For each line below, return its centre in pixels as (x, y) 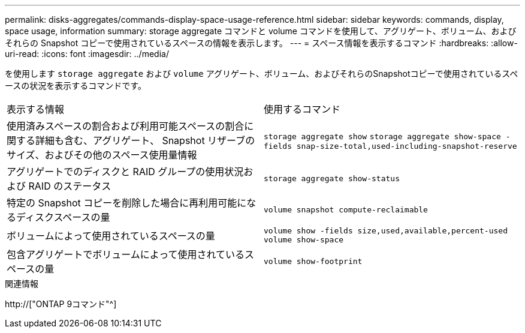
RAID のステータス (70, 186)
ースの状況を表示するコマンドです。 (76, 85)
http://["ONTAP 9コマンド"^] (61, 304)
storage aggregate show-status (332, 178)
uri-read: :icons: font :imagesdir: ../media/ (87, 54)
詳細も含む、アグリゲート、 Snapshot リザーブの (145, 140)
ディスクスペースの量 (63, 217)
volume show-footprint (313, 261)
